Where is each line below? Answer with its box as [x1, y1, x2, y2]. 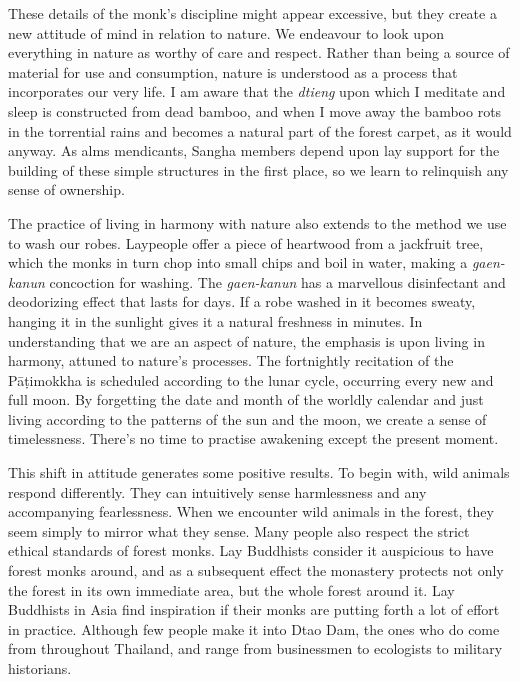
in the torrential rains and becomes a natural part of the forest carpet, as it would [8, 120, 512, 141]
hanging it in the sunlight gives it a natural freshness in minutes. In [8, 310, 423, 331]
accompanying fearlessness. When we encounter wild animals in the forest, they [8, 501, 494, 522]
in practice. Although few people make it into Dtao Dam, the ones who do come [8, 618, 500, 639]
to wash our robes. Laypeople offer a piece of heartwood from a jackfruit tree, [8, 232, 484, 253]
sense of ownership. [8, 179, 125, 200]
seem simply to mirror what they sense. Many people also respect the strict [8, 520, 470, 541]
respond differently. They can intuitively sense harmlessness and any [8, 481, 427, 502]
